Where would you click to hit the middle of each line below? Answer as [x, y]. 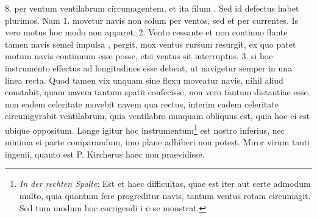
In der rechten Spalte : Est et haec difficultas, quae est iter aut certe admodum [165, 183]
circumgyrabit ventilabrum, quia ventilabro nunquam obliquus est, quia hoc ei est [158, 116]
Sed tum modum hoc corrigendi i [81, 207]
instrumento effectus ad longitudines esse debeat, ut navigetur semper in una [149, 67]
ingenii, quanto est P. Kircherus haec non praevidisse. [105, 154]
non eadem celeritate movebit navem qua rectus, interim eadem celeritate [142, 104]
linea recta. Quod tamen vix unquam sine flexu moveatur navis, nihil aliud [144, 80]
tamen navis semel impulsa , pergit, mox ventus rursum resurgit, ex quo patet [151, 44]
